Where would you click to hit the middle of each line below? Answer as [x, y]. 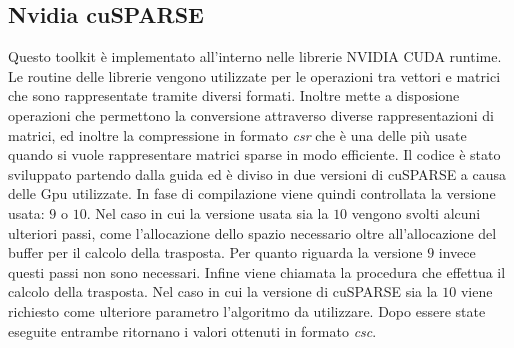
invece [457, 252]
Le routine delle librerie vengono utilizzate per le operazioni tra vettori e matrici [254, 75]
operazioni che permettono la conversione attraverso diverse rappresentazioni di [251, 114]
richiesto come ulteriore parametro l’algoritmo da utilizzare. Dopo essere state [247, 310]
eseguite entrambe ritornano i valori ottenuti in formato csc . [192, 330]
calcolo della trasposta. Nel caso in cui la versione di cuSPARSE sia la [223, 291]
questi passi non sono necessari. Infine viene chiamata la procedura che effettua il [257, 271]
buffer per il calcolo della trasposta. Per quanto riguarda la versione [215, 252]
